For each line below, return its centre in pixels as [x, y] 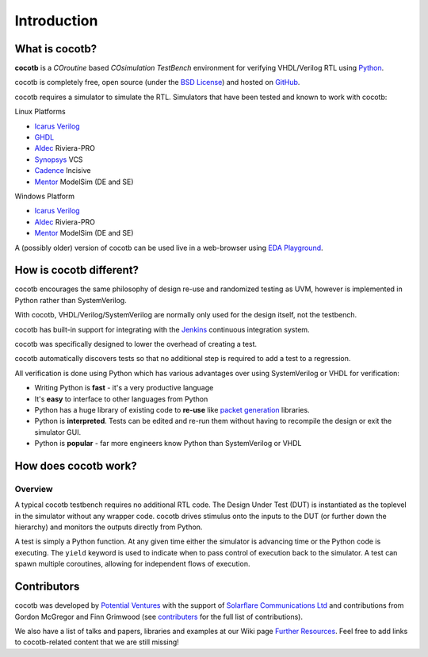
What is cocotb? [56, 49]
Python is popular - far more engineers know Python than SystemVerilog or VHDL [168, 444]
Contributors [47, 587]
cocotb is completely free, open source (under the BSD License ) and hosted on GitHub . [157, 83]
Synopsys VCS [59, 159]
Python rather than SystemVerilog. [71, 300]
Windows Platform [45, 196]
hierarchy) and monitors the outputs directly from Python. [109, 527]
